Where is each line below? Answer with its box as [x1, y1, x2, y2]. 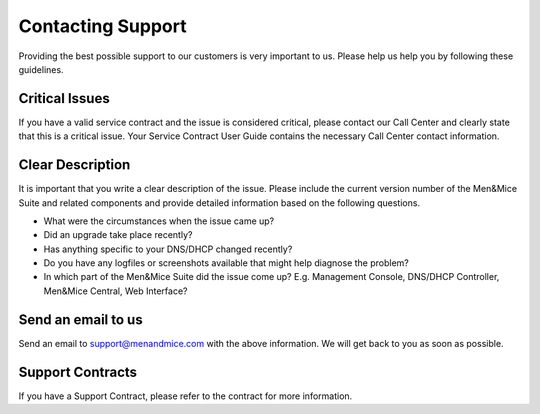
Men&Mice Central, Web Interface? [43, 285, 188, 297]
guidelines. [18, 63, 64, 75]
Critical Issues [18, 90, 110, 107]
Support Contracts [18, 363, 138, 380]
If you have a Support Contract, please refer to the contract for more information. [18, 390, 353, 402]
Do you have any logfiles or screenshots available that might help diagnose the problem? [43, 257, 409, 269]
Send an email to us [18, 311, 144, 328]
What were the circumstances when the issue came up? [43, 215, 275, 227]
